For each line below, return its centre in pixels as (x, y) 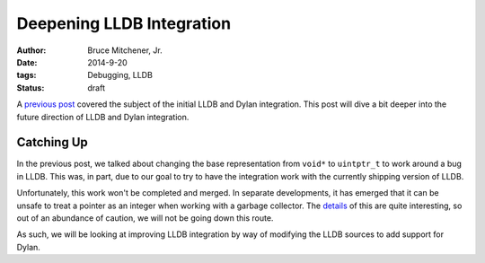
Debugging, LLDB (120, 75)
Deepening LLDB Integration (124, 23)
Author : (31, 50)
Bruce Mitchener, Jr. (125, 50)
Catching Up (53, 142)
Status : (31, 88)
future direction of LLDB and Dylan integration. (103, 117)
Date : (27, 62)
